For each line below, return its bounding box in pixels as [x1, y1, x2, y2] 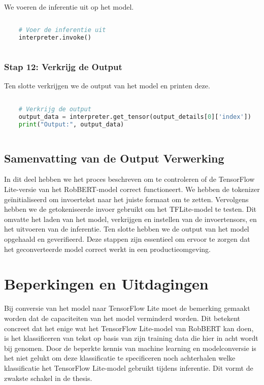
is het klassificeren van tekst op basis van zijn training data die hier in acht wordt [4, 333, 258, 343]
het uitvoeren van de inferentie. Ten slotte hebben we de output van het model [4, 223, 249, 234]
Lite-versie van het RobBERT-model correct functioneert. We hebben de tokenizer [4, 184, 260, 195]
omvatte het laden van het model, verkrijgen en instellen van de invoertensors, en [4, 213, 257, 224]
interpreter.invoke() [18, 34, 91, 42]
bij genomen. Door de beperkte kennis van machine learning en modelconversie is [4, 342, 256, 353]
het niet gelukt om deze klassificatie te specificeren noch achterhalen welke [4, 352, 236, 363]
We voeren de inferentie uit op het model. [4, 2, 134, 12]
